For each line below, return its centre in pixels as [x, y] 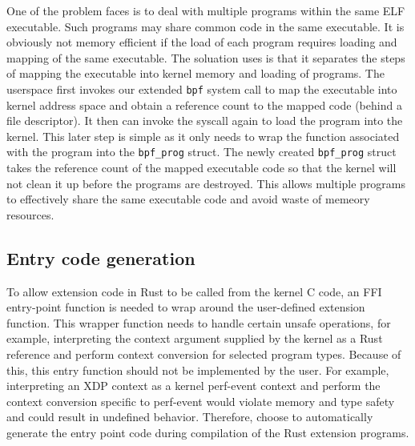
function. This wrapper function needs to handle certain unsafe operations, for [199, 322]
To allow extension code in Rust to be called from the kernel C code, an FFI [194, 291]
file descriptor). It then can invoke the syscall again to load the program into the [205, 121]
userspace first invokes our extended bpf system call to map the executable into [202, 88]
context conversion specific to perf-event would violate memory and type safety [201, 401]
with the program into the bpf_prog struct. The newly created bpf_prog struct [201, 152]
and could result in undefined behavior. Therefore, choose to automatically [190, 417]
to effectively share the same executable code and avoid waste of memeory [188, 199]
